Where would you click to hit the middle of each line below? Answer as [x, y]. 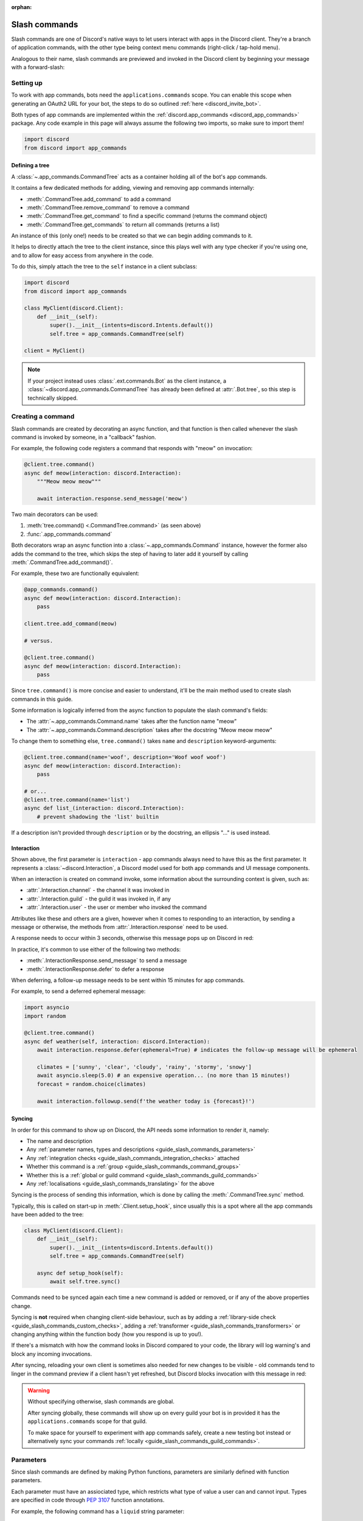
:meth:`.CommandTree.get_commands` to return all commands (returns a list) [123, 224]
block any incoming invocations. [52, 1354]
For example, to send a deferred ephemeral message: [78, 991]
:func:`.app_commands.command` [69, 534]
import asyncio [47, 1008]
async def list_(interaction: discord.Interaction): [104, 808]
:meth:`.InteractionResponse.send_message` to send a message [107, 961]
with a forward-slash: [38, 68]
